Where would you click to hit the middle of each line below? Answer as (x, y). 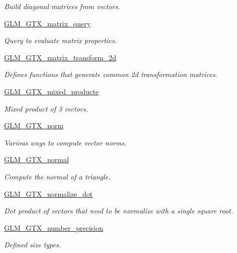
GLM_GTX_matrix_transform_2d (60, 57)
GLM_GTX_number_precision (54, 227)
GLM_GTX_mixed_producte (51, 91)
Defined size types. (33, 245)
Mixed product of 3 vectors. (46, 108)
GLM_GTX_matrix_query (47, 23)
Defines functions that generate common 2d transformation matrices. (111, 74)
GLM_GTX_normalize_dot (49, 193)
